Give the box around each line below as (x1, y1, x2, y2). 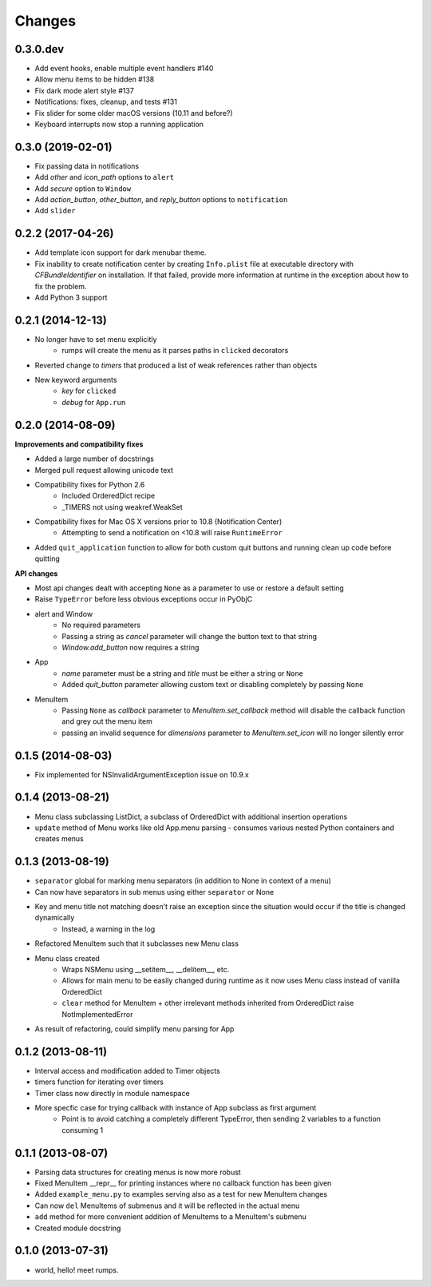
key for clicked (61, 386, 117, 395)
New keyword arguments (34, 375, 117, 385)
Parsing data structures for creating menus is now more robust (34, 1167, 241, 1177)
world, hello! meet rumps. (34, 1265, 119, 1274)
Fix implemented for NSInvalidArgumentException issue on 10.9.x (34, 769, 249, 779)
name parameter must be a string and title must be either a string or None (61, 668, 303, 678)
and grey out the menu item (61, 717, 153, 726)
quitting (34, 554, 60, 563)
